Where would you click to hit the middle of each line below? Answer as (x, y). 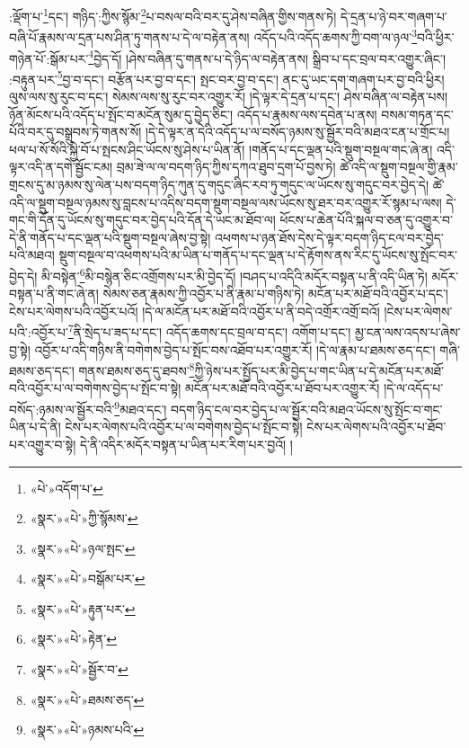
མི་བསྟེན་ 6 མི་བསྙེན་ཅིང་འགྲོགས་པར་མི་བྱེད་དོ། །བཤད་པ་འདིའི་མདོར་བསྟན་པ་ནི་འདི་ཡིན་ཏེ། (234, 274)
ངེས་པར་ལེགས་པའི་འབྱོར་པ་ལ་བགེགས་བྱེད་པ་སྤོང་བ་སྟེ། (184, 427)
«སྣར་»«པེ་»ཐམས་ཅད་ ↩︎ (87, 699)
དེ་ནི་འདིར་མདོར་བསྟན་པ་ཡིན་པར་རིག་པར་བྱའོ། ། (186, 444)
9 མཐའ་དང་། (141, 408)
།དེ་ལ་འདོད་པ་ (414, 388)
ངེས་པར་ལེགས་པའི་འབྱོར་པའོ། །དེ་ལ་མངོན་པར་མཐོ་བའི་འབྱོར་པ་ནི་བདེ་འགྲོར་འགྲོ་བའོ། (195, 311)
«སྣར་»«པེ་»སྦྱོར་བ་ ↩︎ (79, 669)
